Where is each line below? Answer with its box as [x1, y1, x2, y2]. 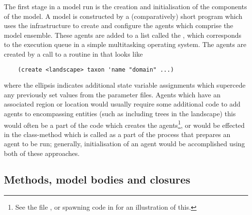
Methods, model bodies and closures [4, 172, 190, 187]
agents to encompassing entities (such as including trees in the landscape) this [4, 108, 236, 118]
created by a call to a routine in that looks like [4, 48, 143, 59]
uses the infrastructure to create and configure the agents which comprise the [4, 20, 234, 31]
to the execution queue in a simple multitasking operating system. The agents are [4, 39, 247, 49]
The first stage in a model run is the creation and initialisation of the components [4, 1, 247, 11]
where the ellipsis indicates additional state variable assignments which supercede [4, 80, 246, 90]
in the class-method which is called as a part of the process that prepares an [4, 129, 231, 139]
